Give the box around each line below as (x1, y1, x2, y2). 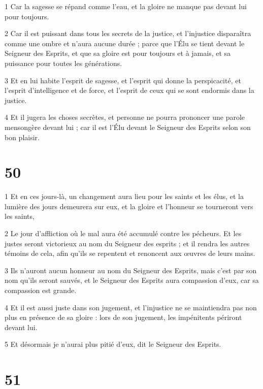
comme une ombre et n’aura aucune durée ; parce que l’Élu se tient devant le (5, 38, 245, 48)
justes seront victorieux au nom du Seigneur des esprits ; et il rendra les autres (5, 238, 250, 248)
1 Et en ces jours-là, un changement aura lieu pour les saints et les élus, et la (5, 191, 244, 202)
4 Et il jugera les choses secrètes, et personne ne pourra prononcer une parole (5, 112, 245, 122)
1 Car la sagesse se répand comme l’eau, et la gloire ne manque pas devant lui (5, 1, 247, 11)
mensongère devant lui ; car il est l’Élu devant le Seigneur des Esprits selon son (5, 121, 251, 132)
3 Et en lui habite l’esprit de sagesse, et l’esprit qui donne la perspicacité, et (5, 75, 241, 85)
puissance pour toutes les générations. (5, 57, 122, 68)
